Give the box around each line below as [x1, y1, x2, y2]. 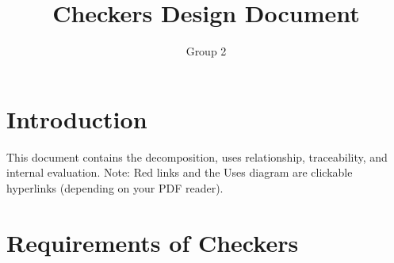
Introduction [6, 102, 147, 135]
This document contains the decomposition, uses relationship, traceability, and [6, 148, 388, 165]
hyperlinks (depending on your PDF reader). [6, 179, 224, 196]
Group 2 [186, 43, 227, 59]
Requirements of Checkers [6, 226, 299, 258]
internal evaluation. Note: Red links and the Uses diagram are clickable [6, 164, 353, 181]
